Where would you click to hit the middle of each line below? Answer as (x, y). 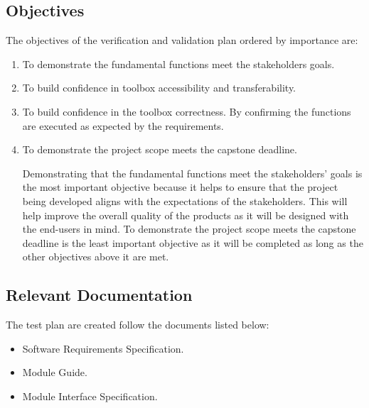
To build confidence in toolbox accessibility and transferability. (159, 88)
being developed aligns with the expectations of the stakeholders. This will (185, 200)
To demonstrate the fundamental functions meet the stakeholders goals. (178, 64)
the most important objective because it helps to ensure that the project (180, 187)
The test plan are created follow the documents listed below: (138, 325)
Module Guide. (55, 372)
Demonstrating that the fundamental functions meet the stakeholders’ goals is (192, 173)
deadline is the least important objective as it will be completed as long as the (193, 242)
